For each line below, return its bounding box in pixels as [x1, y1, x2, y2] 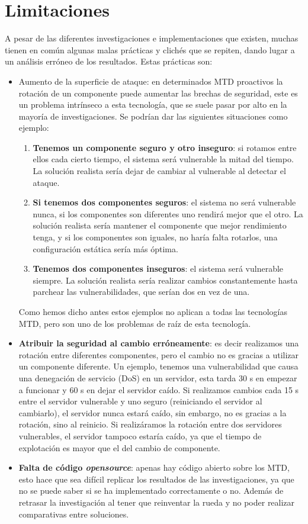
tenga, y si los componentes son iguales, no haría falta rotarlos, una [33, 231, 278, 243]
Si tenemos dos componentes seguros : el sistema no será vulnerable [33, 196, 296, 208]
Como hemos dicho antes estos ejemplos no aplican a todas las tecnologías [18, 306, 288, 317]
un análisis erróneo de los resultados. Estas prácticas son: [5, 55, 213, 67]
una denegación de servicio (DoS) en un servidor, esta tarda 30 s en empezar [18, 371, 297, 384]
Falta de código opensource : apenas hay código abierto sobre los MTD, [18, 461, 290, 474]
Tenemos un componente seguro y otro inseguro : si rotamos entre [33, 141, 297, 153]
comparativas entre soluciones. [18, 507, 129, 520]
